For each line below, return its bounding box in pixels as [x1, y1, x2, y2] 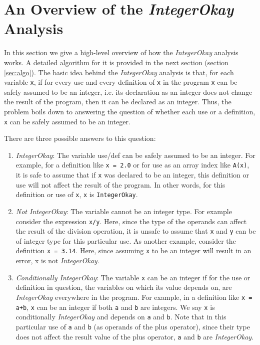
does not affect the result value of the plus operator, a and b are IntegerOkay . [15, 331, 254, 341]
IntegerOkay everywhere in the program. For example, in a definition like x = [15, 291, 252, 302]
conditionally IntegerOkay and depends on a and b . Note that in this [15, 311, 226, 322]
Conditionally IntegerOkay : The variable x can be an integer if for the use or [15, 272, 250, 282]
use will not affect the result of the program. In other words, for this [15, 179, 225, 190]
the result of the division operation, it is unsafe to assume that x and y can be [15, 226, 256, 236]
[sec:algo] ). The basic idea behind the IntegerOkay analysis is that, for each [4, 67, 234, 77]
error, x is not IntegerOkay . [15, 255, 99, 266]
